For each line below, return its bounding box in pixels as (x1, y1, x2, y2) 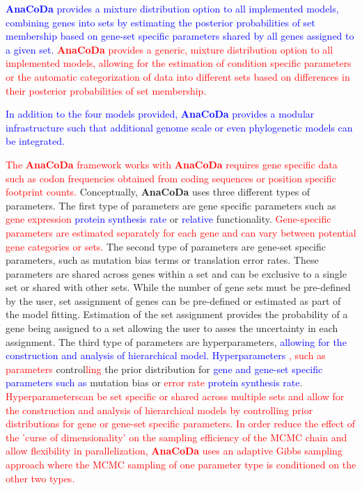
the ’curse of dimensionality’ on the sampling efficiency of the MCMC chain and (6, 429, 347, 444)
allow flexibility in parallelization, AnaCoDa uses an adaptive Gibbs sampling (6, 443, 343, 458)
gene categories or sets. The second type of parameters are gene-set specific (6, 239, 326, 253)
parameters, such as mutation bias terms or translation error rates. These (6, 253, 319, 267)
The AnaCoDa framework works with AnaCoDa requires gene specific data (6, 157, 338, 171)
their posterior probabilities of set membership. (6, 83, 207, 97)
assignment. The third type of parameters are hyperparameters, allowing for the (6, 334, 347, 349)
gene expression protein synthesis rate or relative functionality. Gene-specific (6, 212, 331, 226)
